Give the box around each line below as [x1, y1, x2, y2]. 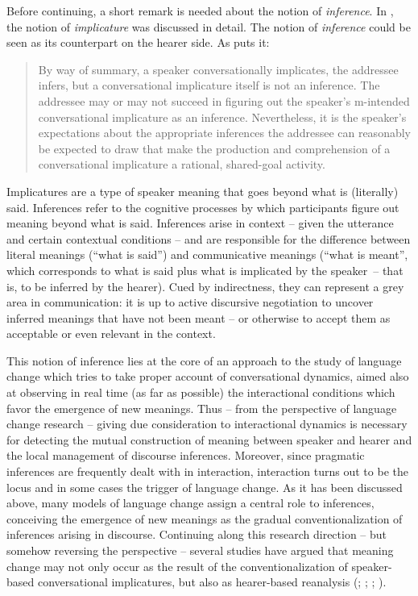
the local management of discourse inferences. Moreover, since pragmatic [6, 447, 365, 464]
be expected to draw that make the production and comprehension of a [38, 140, 391, 156]
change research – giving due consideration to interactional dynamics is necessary [6, 415, 408, 432]
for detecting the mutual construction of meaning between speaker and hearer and [6, 431, 412, 448]
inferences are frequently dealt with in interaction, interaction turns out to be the [6, 463, 408, 480]
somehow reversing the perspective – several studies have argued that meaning [6, 542, 394, 558]
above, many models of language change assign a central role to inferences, [6, 494, 375, 511]
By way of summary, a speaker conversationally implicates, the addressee [38, 60, 399, 77]
